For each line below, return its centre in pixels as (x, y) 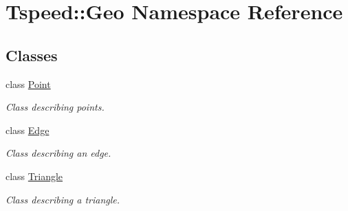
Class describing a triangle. (63, 199)
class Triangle (34, 176)
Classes (32, 55)
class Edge (28, 130)
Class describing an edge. (58, 153)
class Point (28, 84)
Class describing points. (55, 107)
